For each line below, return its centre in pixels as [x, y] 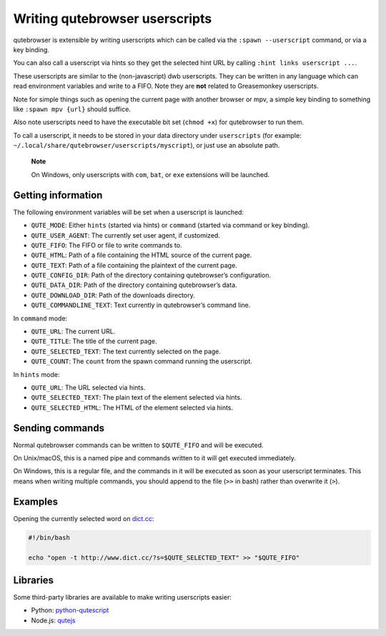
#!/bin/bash [49, 537]
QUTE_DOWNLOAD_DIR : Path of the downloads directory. [113, 295]
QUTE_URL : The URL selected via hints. [88, 388]
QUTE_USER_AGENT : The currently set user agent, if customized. [126, 235]
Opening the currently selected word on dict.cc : [84, 518]
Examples [36, 501]
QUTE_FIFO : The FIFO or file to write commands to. [107, 245]
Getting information [58, 195]
